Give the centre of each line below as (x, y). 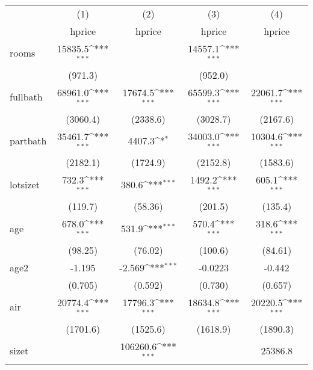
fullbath (26, 97)
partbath (28, 140)
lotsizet (25, 184)
